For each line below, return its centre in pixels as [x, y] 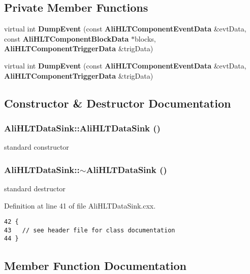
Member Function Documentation [96, 265]
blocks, [145, 38]
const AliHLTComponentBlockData [67, 38]
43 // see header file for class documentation [90, 230]
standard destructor [35, 188]
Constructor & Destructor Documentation [118, 103]
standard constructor [37, 147]
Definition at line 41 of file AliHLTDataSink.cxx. [80, 205]
